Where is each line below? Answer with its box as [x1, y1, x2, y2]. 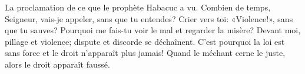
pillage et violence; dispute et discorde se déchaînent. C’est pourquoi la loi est [5, 35, 285, 47]
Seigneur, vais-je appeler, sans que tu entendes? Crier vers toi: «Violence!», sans [5, 12, 293, 24]
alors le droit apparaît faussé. [5, 58, 110, 70]
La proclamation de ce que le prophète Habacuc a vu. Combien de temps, [5, 1, 271, 13]
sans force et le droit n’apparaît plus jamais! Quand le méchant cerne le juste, [5, 47, 286, 59]
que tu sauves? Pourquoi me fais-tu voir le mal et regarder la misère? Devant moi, [5, 24, 301, 36]
